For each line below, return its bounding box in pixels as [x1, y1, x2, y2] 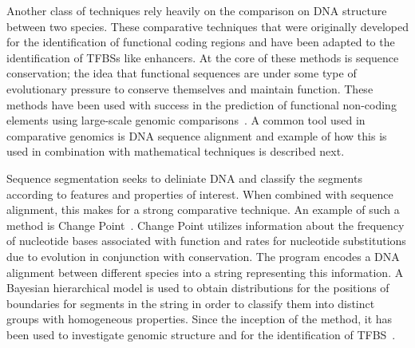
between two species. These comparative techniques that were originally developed [6, 18, 409, 34]
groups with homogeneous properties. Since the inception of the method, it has [6, 310, 393, 327]
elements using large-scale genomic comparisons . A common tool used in [6, 112, 366, 129]
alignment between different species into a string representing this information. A [6, 263, 404, 280]
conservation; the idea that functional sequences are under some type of [6, 65, 357, 81]
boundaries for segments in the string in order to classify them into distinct [6, 295, 375, 311]
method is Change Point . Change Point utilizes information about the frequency [6, 216, 405, 233]
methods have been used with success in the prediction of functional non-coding [6, 96, 397, 113]
